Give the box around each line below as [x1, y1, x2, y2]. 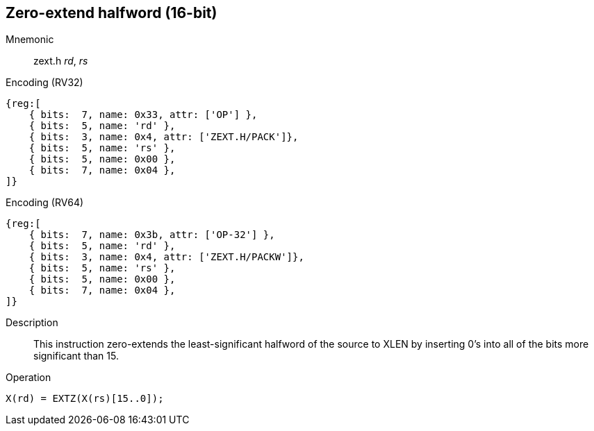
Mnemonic [6, 33, 54, 46]
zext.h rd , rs [33, 55, 88, 67]
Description [6, 316, 58, 329]
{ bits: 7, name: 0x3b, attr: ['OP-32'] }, [28, 229, 275, 241]
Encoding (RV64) [6, 196, 84, 209]
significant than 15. [33, 350, 119, 362]
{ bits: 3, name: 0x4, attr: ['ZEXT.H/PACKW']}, [28, 251, 304, 263]
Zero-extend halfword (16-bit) [6, 4, 217, 22]
